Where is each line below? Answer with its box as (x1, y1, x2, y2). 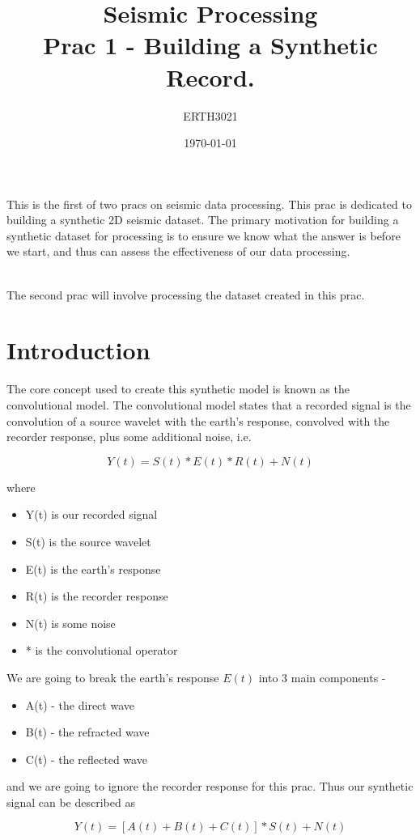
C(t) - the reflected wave (25, 750, 147, 767)
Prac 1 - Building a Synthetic (43, 28, 378, 62)
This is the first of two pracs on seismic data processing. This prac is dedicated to (6, 195, 412, 212)
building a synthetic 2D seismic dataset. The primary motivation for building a (6, 211, 399, 228)
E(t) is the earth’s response (25, 560, 161, 577)
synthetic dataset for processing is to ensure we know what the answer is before (6, 227, 401, 244)
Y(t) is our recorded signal (25, 506, 158, 523)
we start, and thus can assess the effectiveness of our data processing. (6, 243, 350, 260)
